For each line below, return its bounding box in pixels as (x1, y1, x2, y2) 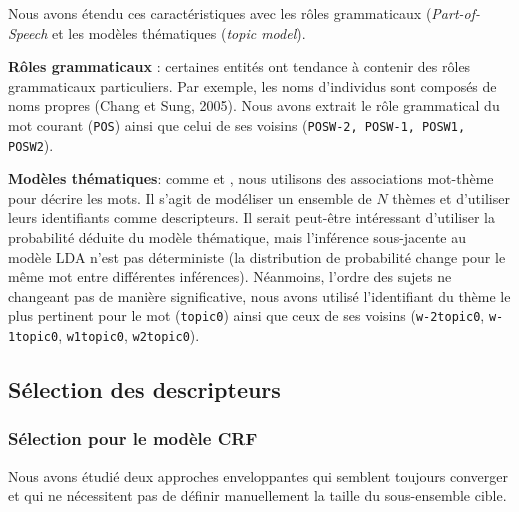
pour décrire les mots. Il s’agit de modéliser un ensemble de (8, 187, 372, 208)
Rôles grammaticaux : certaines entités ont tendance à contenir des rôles (8, 56, 471, 77)
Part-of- (431, 3, 481, 23)
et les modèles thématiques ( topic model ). (52, 22, 306, 43)
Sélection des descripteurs (8, 374, 281, 405)
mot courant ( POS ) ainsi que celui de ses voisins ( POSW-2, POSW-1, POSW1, (8, 114, 466, 135)
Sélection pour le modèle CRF (8, 426, 258, 451)
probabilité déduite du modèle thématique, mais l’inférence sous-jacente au (8, 227, 467, 248)
